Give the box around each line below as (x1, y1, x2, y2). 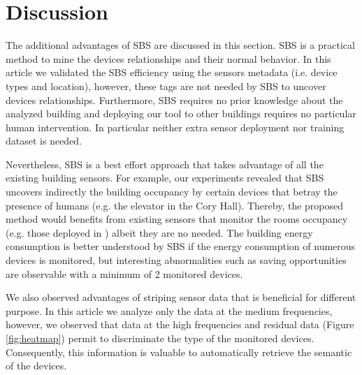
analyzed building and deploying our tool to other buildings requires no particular (6, 106, 356, 121)
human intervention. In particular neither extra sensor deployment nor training (6, 119, 345, 134)
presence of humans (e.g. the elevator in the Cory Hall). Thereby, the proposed (6, 198, 344, 212)
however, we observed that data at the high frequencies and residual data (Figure (6, 317, 354, 332)
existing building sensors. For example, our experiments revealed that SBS (6, 170, 324, 185)
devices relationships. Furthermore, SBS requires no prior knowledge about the (6, 92, 343, 107)
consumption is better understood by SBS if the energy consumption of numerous (6, 239, 356, 253)
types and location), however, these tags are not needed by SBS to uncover (6, 78, 326, 93)
